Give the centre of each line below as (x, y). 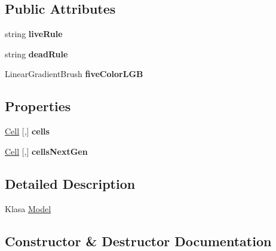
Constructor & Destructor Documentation (138, 241)
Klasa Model (28, 208)
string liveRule (34, 34)
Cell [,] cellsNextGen (46, 151)
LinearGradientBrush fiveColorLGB (74, 74)
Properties (38, 106)
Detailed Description (70, 183)
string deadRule (36, 53)
